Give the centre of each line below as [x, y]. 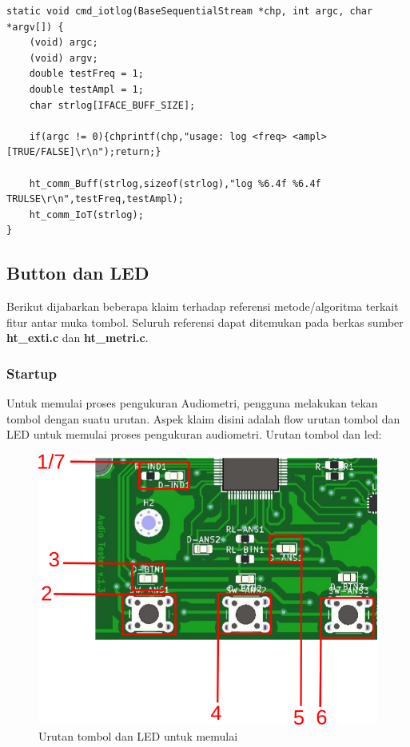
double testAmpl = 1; [86, 89]
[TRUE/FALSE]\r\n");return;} [84, 152]
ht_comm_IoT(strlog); [86, 215]
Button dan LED [78, 273]
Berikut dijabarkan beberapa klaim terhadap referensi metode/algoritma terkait [203, 306]
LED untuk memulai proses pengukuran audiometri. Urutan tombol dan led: [194, 434]
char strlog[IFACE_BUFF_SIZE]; [112, 105]
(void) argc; [64, 43]
